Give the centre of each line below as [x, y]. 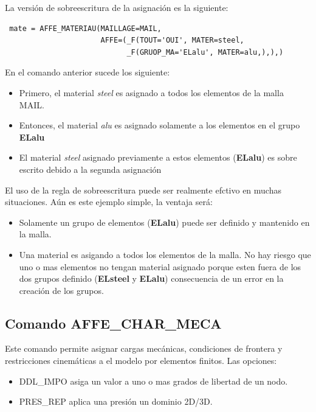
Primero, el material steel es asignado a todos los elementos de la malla [151, 92]
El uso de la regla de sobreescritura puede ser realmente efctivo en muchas [143, 190]
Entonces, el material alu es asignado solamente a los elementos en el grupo [160, 125]
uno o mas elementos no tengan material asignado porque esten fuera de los [160, 266]
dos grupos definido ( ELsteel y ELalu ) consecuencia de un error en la [151, 278]
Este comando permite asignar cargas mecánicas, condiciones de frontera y [144, 348]
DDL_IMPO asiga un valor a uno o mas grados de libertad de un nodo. [153, 381]
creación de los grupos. [61, 290]
